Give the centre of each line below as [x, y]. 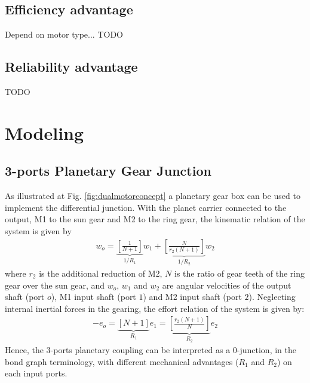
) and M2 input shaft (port [192, 297]
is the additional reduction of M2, [101, 273]
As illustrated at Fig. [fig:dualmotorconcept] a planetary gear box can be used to [153, 196]
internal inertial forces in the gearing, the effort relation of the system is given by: [155, 308]
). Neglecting [272, 297]
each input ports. [36, 373]
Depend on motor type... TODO [64, 34]
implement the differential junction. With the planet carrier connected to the [146, 207]
